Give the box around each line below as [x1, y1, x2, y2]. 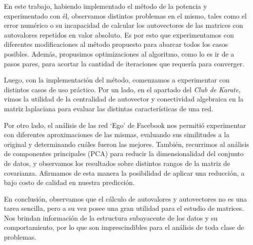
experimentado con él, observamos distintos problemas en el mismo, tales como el [4, 10, 247, 20]
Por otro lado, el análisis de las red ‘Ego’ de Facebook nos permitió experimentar [4, 120, 246, 130]
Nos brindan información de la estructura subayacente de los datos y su [4, 212, 218, 223]
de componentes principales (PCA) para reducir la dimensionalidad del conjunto [4, 148, 244, 159]
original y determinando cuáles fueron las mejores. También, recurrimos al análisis [4, 139, 249, 149]
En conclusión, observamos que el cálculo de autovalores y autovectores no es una [4, 193, 247, 204]
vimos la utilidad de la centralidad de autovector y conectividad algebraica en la [4, 94, 244, 104]
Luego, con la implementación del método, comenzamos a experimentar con [4, 75, 230, 85]
